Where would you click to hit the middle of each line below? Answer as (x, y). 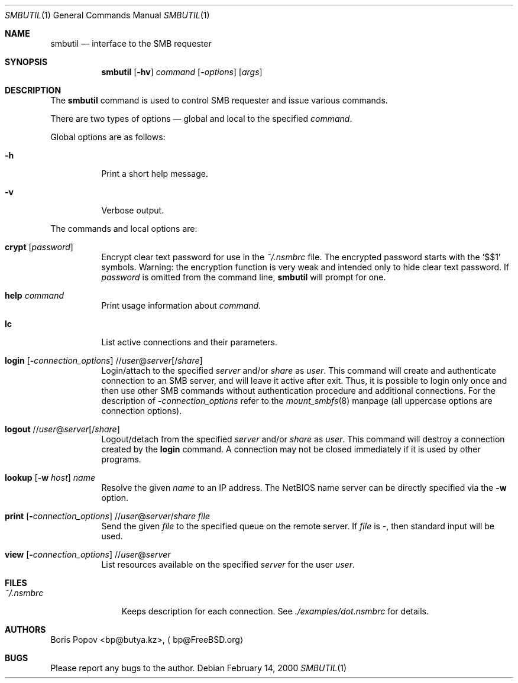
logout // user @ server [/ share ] (62, 429)
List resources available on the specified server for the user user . (228, 564)
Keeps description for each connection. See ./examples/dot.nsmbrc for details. (275, 611)
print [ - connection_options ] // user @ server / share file (107, 516)
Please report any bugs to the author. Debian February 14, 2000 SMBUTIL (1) (199, 668)
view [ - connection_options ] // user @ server (88, 554)
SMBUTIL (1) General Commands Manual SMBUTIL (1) (107, 15)
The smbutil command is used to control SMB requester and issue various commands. (219, 100)
